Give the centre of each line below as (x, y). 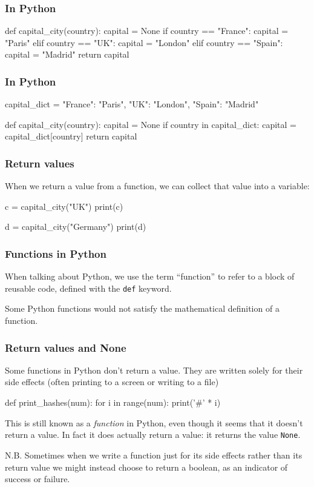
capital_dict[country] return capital (71, 136)
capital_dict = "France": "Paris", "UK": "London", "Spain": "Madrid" (132, 104)
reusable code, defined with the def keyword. (88, 288)
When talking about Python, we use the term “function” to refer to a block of (150, 276)
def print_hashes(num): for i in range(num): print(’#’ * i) (113, 402)
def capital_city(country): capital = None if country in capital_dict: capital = (151, 124)
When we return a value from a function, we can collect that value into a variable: (157, 186)
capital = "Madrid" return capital (67, 54)
